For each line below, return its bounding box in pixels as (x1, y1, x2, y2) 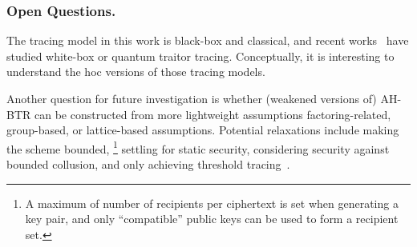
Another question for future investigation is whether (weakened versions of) (6, 90, 377, 106)
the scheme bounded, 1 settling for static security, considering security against (6, 137, 390, 157)
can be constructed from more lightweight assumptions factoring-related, (34, 106, 391, 122)
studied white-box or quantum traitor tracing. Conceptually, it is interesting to (6, 47, 395, 64)
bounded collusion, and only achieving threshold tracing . (6, 156, 290, 173)
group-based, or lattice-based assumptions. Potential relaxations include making (6, 122, 399, 138)
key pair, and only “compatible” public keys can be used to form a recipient (25, 210, 399, 227)
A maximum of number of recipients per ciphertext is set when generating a (25, 194, 399, 211)
